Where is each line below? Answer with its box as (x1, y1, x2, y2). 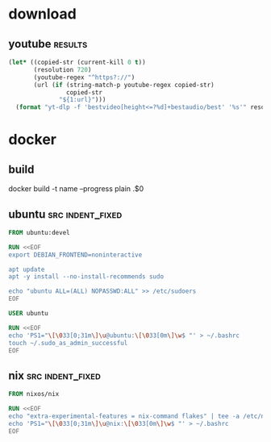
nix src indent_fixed (8, 369, 101, 382)
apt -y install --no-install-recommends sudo (8, 273, 164, 281)
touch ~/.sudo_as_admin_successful (8, 339, 128, 347)
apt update (8, 265, 45, 273)
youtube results (8, 37, 88, 51)
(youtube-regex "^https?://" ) (33, 73, 135, 81)
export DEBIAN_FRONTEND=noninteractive (8, 251, 143, 259)
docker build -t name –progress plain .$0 (8, 184, 144, 194)
